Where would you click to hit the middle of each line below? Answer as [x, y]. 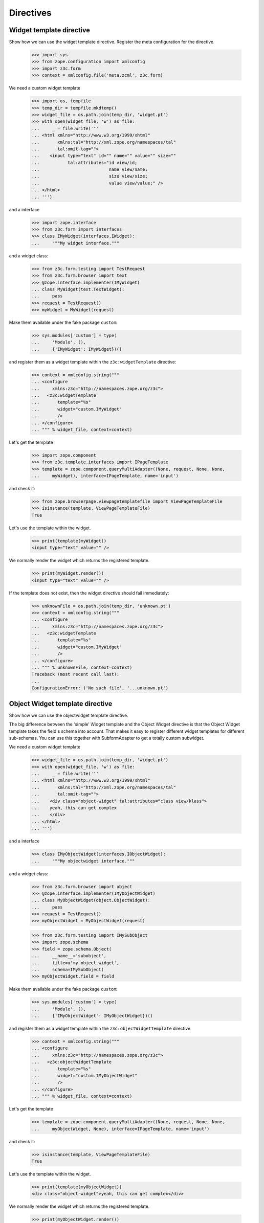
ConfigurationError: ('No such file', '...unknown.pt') [100, 688]
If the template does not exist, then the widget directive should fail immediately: [89, 593]
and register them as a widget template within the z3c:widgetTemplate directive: [92, 362]
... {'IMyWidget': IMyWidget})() [77, 349]
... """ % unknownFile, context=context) [82, 668]
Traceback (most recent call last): [76, 674]
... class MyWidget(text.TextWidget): [78, 289]
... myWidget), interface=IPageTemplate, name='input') [105, 476]
